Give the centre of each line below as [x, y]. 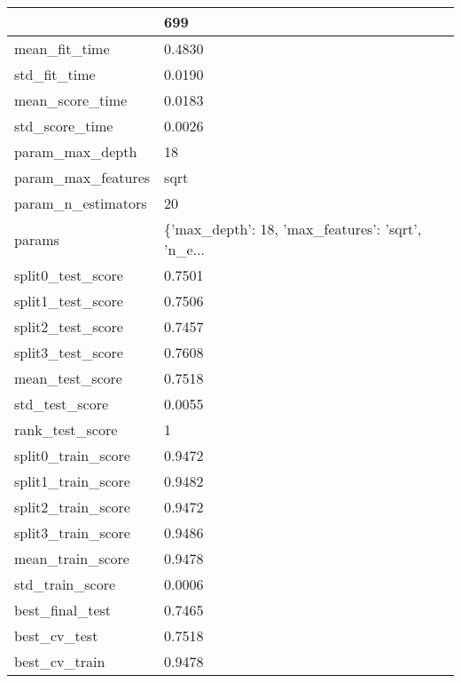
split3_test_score [69, 352]
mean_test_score [68, 378]
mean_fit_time [62, 48]
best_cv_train [60, 661]
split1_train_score [72, 481]
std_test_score [62, 404]
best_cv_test [56, 635]
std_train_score [65, 584]
